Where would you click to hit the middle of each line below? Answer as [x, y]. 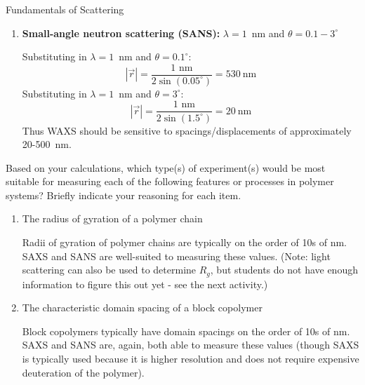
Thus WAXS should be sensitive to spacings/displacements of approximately [187, 130]
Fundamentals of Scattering [65, 9]
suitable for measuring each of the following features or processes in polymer [170, 181]
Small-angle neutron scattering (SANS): [121, 33]
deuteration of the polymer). [83, 372]
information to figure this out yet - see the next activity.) [145, 284]
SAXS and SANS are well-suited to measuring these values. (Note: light [176, 256]
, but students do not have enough [284, 270]
